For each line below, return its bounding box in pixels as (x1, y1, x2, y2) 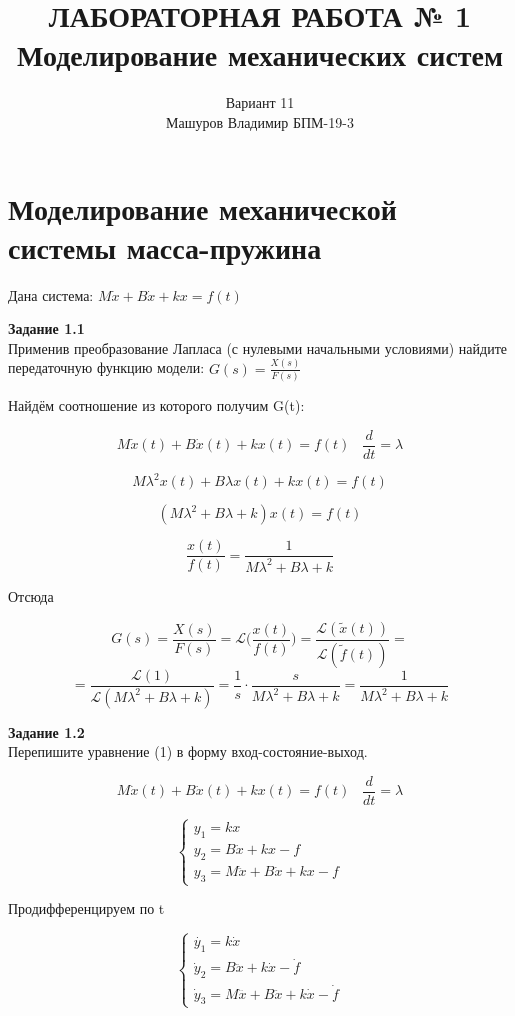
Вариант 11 (225, 92, 295, 113)
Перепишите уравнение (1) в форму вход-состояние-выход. (8, 741, 368, 762)
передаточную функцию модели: (8, 357, 205, 378)
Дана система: (8, 284, 94, 305)
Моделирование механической (8, 187, 397, 228)
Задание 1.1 (8, 318, 85, 339)
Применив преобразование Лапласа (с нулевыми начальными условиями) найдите (8, 337, 507, 358)
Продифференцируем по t (8, 898, 165, 919)
